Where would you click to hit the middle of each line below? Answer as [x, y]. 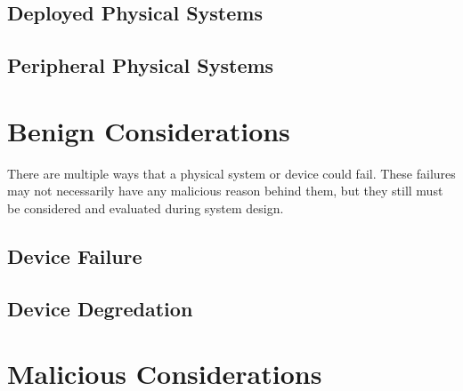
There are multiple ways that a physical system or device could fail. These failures [231, 173]
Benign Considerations [149, 130]
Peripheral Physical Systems [141, 65]
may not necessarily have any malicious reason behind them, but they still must [225, 191]
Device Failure [75, 255]
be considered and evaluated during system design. [146, 207]
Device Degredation [100, 308]
